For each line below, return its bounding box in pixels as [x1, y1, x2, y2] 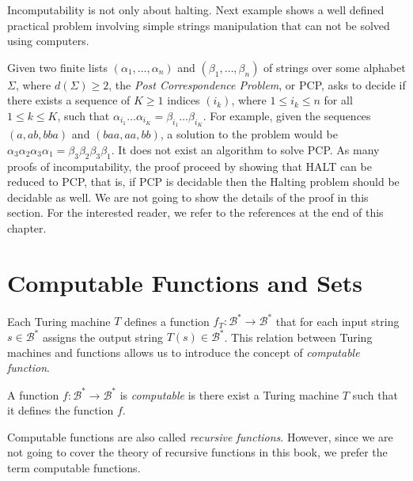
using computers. [7, 32, 89, 49]
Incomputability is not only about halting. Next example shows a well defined [7, 2, 385, 17]
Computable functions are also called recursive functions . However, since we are [7, 428, 393, 445]
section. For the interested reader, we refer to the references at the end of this [7, 204, 384, 221]
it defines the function [7, 402, 114, 419]
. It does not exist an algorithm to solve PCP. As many [111, 141, 380, 157]
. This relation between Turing [224, 328, 373, 345]
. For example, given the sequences [203, 107, 371, 123]
